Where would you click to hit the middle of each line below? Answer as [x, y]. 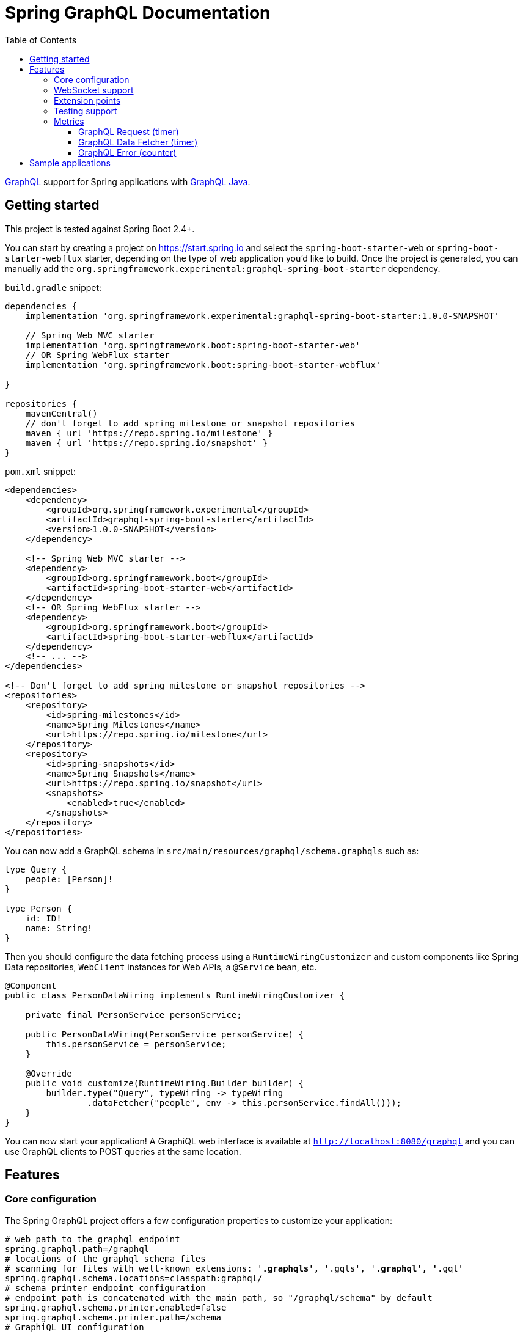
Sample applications [70, 163]
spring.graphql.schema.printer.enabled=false [116, 1307]
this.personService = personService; [136, 1044]
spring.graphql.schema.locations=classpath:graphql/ [134, 1278]
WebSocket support [94, 90]
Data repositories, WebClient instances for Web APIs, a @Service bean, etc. [161, 967]
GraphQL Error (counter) [127, 152]
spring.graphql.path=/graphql [77, 1249]
